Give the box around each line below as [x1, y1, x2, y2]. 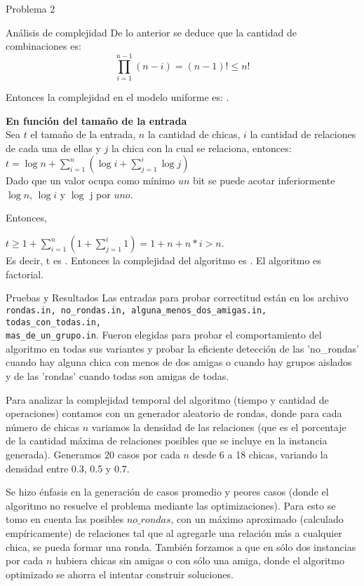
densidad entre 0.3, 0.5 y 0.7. [6, 461, 130, 475]
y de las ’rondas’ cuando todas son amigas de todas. [6, 369, 229, 383]
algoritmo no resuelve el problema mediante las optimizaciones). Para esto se [6, 498, 336, 512]
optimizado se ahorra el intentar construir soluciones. [6, 566, 234, 581]
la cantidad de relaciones [250, 127, 356, 142]
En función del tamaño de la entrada [6, 113, 187, 128]
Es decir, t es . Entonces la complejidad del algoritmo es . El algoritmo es [6, 253, 321, 268]
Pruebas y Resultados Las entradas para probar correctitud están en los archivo [6, 290, 349, 305]
